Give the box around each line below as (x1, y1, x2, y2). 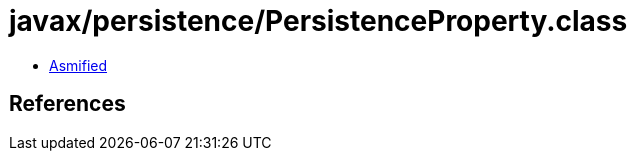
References (9, 91, 126, 117)
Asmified (49, 56, 108, 74)
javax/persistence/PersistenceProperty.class (9, 4, 628, 38)
